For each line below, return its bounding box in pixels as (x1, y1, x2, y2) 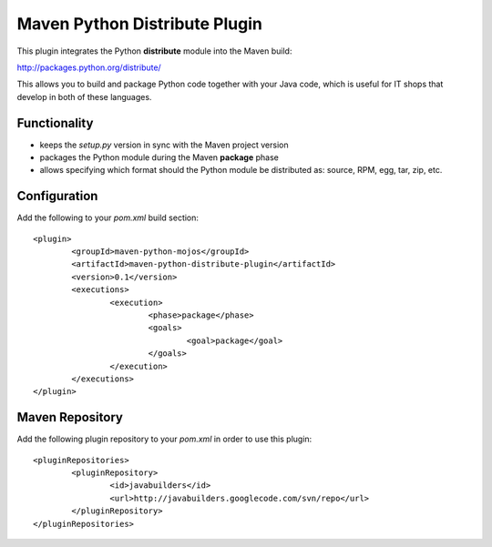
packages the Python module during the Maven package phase (39, 152, 280, 163)
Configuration (16, 188, 98, 204)
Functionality (16, 115, 94, 131)
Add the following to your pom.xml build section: (16, 212, 200, 223)
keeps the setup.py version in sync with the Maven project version (39, 139, 289, 150)
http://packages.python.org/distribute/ (16, 62, 161, 73)
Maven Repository (16, 410, 123, 425)
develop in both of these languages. (16, 91, 152, 102)
